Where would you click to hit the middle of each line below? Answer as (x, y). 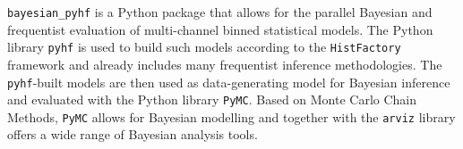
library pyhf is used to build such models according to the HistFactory (204, 47)
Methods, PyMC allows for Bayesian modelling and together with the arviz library (231, 116)
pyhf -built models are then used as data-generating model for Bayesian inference (229, 82)
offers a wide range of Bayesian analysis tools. (133, 134)
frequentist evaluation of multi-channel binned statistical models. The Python (220, 29)
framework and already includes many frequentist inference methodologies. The (225, 64)
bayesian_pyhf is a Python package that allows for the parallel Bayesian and (220, 12)
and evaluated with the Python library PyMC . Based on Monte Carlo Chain (212, 99)
